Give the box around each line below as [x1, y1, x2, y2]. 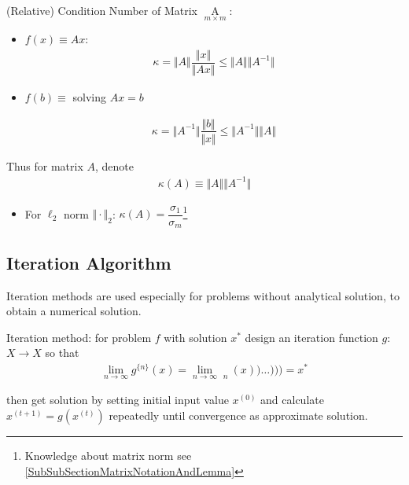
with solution [164, 329, 227, 345]
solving [72, 88, 106, 105]
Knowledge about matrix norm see [24, 446, 192, 463]
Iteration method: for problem [6, 329, 152, 345]
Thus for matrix [6, 157, 83, 174]
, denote [94, 157, 134, 174]
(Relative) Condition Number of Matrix [6, 2, 197, 18]
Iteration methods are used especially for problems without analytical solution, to [6, 287, 400, 303]
